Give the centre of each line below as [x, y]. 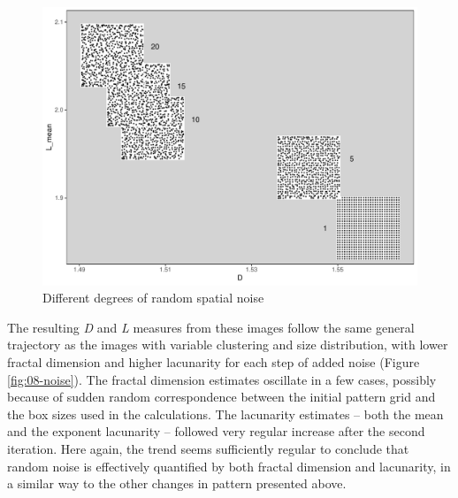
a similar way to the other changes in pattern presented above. [177, 483]
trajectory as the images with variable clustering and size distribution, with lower [228, 345]
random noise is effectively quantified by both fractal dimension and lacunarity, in [229, 466]
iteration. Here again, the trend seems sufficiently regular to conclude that [208, 449]
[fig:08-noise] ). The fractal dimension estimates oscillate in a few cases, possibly [222, 379]
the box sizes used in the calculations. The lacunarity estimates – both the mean [225, 414]
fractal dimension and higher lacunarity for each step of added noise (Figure [214, 362]
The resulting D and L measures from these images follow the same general [211, 327]
